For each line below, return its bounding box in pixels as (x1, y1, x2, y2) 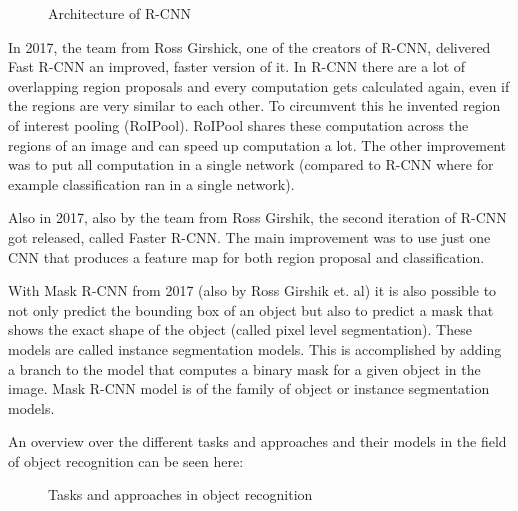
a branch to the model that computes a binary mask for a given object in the (8, 358, 481, 379)
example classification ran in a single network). (8, 173, 295, 194)
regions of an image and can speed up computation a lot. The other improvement (8, 134, 507, 155)
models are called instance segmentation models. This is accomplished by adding (8, 338, 502, 359)
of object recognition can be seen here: (8, 450, 244, 471)
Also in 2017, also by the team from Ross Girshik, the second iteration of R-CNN (8, 207, 507, 228)
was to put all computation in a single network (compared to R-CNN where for (8, 154, 494, 175)
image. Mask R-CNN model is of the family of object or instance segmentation (8, 378, 490, 399)
